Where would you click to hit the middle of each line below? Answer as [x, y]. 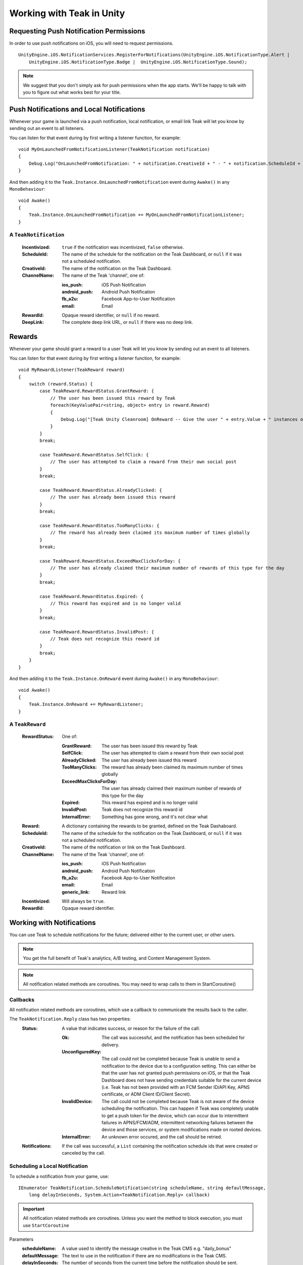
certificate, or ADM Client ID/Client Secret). [146, 1094]
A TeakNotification [37, 235]
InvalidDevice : [77, 1101]
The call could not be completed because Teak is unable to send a [171, 1059]
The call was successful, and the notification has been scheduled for [173, 1038]
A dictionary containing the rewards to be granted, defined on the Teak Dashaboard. [149, 826]
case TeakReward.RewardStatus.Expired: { [92, 596]
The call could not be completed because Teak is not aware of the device [178, 1101]
